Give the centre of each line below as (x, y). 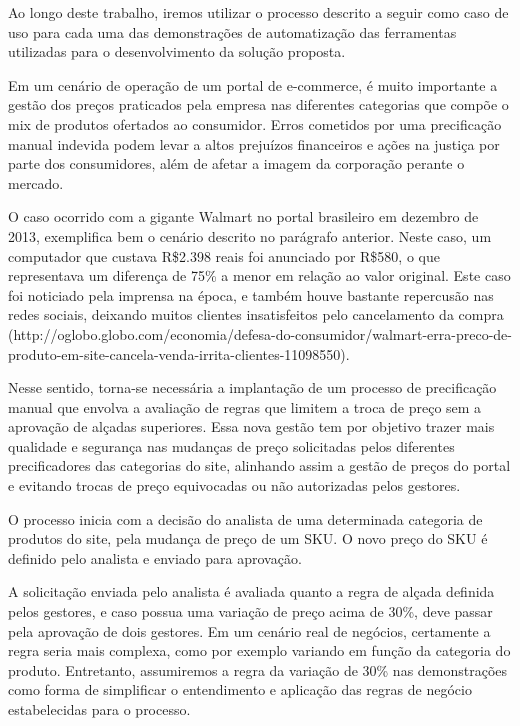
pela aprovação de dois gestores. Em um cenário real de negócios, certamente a (249, 630)
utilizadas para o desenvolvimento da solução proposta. (177, 51)
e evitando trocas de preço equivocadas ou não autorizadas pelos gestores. (234, 485)
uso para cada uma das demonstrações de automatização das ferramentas (232, 31)
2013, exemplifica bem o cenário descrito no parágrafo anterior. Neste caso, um (250, 235)
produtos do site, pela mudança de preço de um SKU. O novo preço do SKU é (248, 538)
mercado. (36, 182)
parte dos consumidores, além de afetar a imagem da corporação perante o (236, 163)
